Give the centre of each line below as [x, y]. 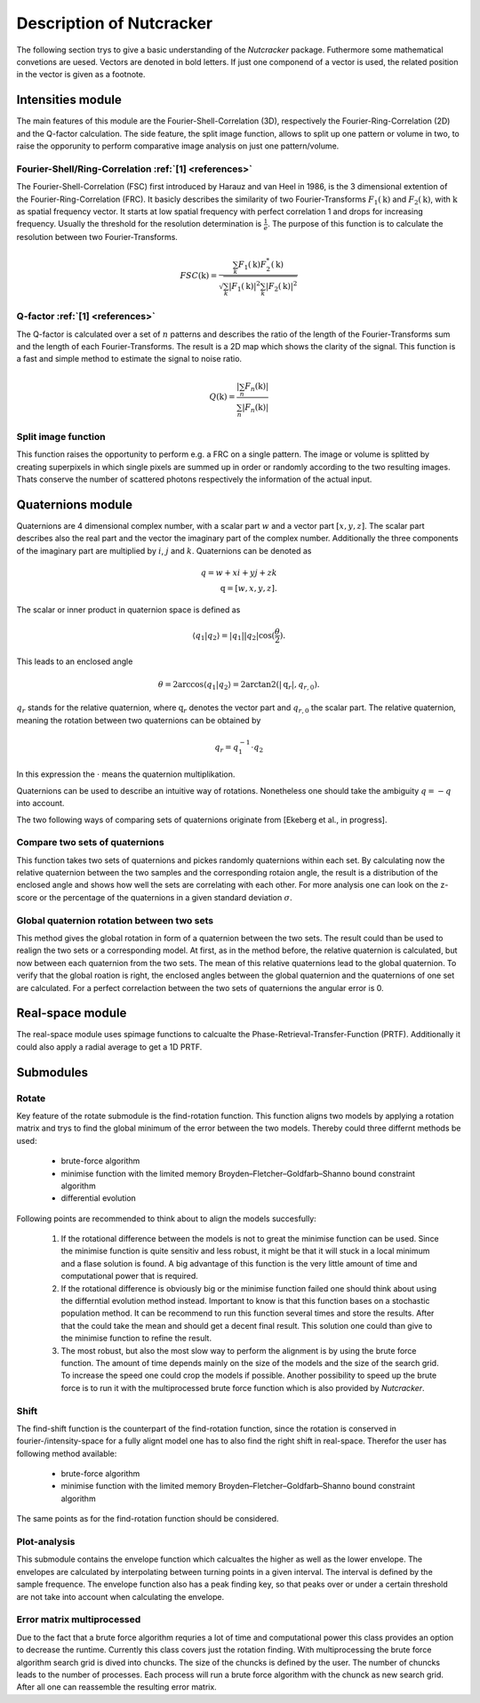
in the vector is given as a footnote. [81, 75]
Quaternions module [75, 504]
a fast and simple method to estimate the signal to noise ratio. [129, 359]
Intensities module [69, 100]
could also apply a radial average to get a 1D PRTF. [109, 1047]
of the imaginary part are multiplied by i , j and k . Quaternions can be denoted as [164, 550]
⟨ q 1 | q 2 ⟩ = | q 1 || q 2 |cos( [234, 636]
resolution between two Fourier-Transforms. [97, 237]
